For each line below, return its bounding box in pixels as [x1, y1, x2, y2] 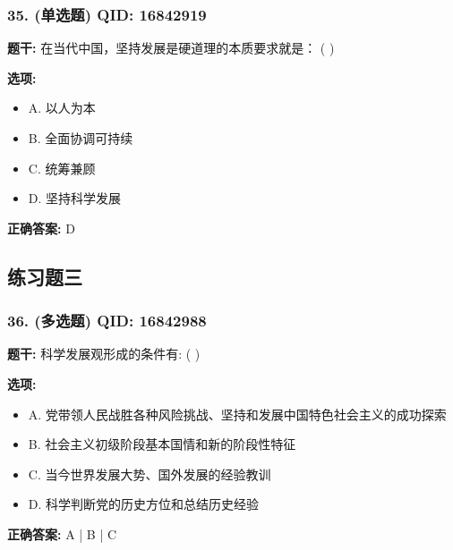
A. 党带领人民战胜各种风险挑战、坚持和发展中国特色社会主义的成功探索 [28, 404, 447, 423]
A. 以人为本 [28, 98, 96, 117]
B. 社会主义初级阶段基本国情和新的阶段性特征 [28, 435, 296, 453]
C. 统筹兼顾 [28, 158, 96, 177]
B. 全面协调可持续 [28, 129, 133, 147]
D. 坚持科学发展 [28, 189, 122, 207]
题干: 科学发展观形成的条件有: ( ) [7, 344, 201, 363]
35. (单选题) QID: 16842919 [7, 3, 207, 25]
